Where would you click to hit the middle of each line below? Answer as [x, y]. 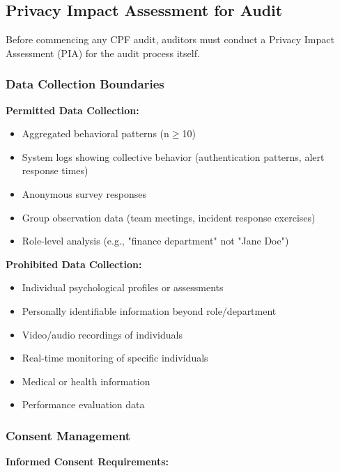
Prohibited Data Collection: [74, 264]
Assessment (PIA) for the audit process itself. [103, 53]
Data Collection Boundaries [85, 84]
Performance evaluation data [83, 404]
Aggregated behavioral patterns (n [95, 133]
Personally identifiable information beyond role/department [149, 310]
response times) [55, 170]
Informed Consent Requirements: [87, 462]
